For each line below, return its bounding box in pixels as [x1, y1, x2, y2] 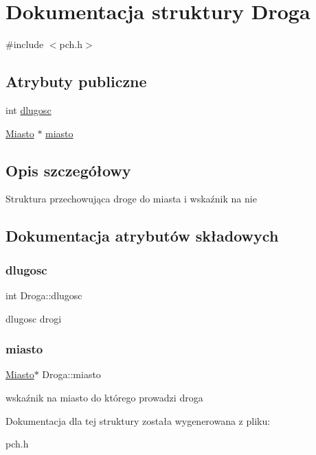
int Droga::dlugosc [5, 288, 82, 302]
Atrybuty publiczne [5, 71, 147, 92]
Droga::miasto [42, 367, 101, 382]
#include [5, 37, 44, 51]
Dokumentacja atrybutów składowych [5, 225, 279, 246]
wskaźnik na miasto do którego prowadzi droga [5, 390, 203, 404]
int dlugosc [5, 102, 52, 117]
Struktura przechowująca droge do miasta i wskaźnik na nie [5, 191, 257, 206]
